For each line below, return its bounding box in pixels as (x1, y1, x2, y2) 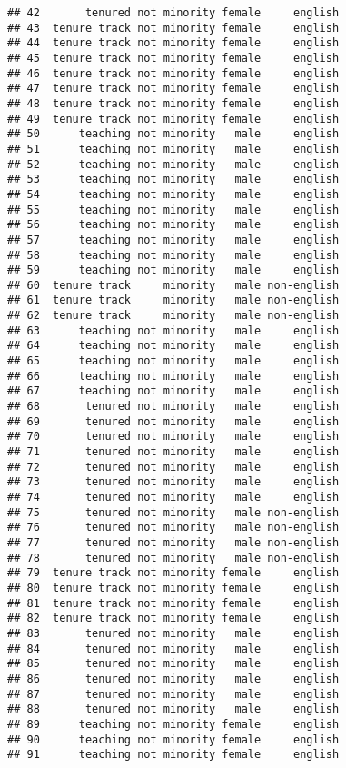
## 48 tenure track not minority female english (7, 96, 340, 110)
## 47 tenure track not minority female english (7, 82, 340, 95)
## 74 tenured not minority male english (7, 491, 340, 504)
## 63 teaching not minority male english (7, 324, 340, 337)
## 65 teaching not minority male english (7, 354, 340, 368)
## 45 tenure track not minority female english (7, 51, 340, 65)
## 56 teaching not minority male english (7, 218, 340, 232)
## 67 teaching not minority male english (7, 384, 340, 398)
